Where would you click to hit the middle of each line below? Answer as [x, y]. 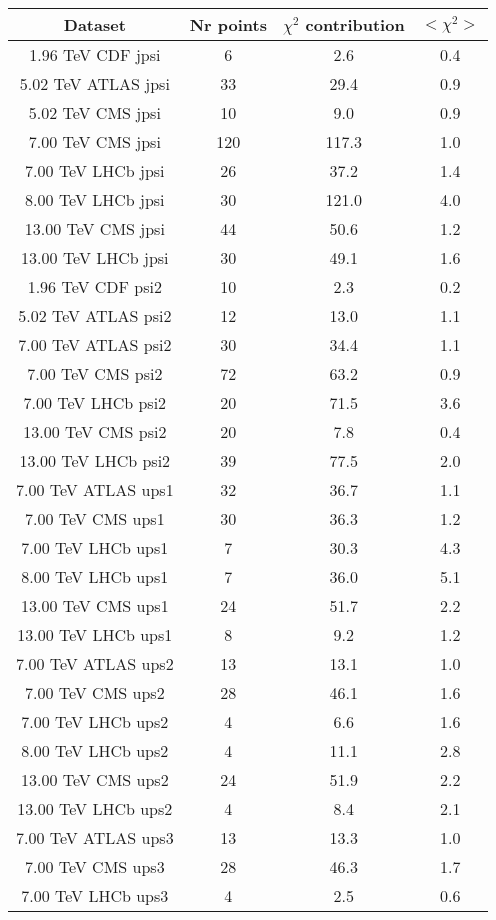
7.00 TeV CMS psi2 [95, 373]
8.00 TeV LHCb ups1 [95, 576]
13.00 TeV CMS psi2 [95, 431]
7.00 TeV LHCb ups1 [95, 547]
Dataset [94, 24]
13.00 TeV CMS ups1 [95, 605]
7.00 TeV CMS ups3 [95, 866]
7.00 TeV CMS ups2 [95, 692]
